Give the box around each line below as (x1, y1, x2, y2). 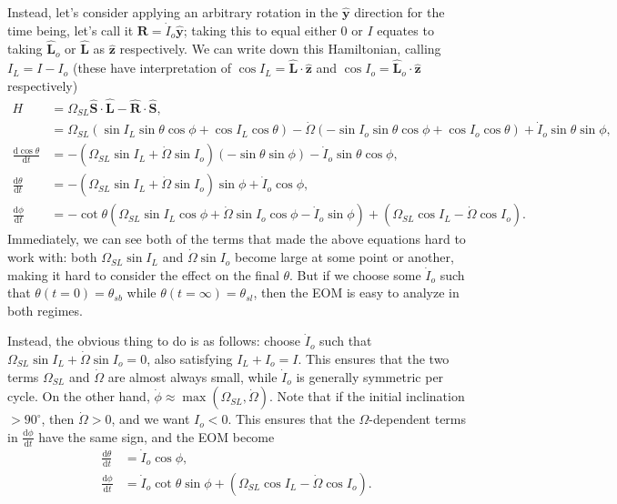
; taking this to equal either (183, 20, 337, 39)
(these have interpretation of (72, 58, 231, 77)
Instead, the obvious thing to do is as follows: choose (7, 331, 301, 350)
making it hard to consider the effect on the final (7, 265, 279, 284)
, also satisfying (147, 349, 233, 368)
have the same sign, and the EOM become (38, 427, 275, 446)
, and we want (111, 409, 190, 428)
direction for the (354, 3, 445, 21)
